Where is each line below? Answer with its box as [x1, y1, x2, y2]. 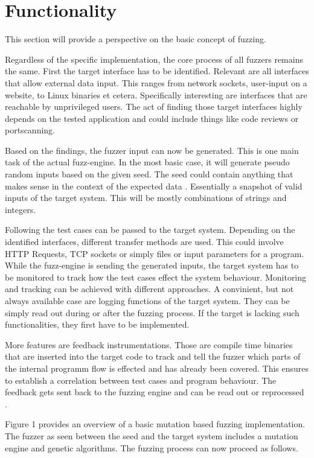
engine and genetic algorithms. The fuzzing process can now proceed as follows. [5, 441, 298, 454]
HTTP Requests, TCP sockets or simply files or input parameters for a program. [5, 247, 304, 259]
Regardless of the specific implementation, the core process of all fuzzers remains [5, 52, 303, 65]
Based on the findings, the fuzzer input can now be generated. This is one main [5, 144, 299, 156]
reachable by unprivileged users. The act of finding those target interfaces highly [5, 100, 303, 113]
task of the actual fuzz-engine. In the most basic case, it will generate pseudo [5, 156, 290, 168]
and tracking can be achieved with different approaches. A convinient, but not [5, 282, 294, 295]
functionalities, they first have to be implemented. [5, 318, 190, 331]
